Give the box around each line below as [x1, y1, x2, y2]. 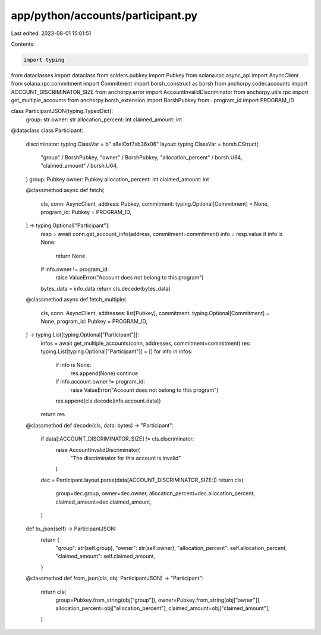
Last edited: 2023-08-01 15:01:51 [11, 30, 92, 37]
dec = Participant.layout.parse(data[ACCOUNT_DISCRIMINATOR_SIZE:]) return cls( [40, 476, 244, 483]
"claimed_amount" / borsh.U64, [40, 162, 118, 169]
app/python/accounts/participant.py [11, 9, 198, 22]
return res [40, 411, 65, 418]
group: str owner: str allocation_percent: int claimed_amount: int [26, 116, 182, 123]
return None [55, 252, 86, 259]
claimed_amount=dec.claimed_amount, [55, 498, 152, 505]
